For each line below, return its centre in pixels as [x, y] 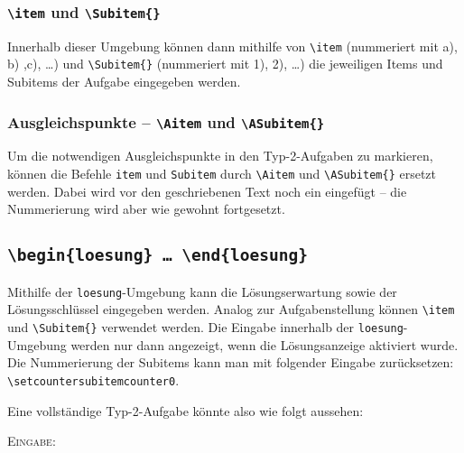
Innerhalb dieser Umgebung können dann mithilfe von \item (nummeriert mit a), [232, 46]
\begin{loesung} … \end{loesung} [158, 255]
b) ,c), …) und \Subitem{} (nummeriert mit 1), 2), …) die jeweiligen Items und [225, 64]
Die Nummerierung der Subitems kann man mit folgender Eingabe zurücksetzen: [231, 362]
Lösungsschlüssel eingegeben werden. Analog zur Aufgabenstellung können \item [231, 309]
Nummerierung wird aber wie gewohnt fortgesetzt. [146, 209]
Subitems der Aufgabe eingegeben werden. [124, 82]
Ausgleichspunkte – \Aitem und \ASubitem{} [166, 121]
